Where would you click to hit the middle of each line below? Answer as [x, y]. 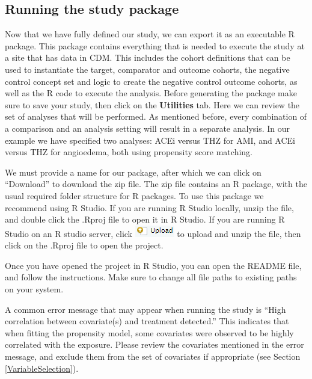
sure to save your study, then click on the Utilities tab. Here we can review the [152, 104]
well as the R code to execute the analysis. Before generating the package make [151, 93]
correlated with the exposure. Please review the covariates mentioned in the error [154, 344]
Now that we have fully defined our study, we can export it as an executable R [150, 34]
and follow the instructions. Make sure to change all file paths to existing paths [151, 277]
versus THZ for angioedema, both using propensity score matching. [129, 152]
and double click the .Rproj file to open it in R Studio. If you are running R [145, 219]
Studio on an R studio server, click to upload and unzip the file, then [153, 233]
